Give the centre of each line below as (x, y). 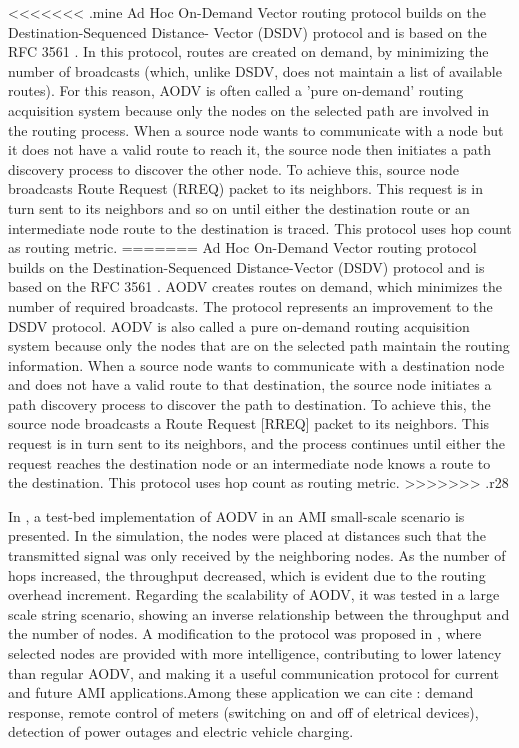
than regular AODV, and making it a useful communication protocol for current (253, 672)
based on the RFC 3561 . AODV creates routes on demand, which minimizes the (255, 286)
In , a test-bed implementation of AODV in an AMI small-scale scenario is (236, 515)
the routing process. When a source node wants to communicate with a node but (256, 129)
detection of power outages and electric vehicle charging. (181, 731)
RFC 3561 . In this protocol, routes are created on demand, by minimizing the (248, 51)
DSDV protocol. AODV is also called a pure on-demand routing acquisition (239, 325)
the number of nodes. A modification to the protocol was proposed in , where (245, 633)
